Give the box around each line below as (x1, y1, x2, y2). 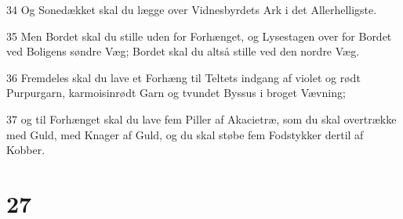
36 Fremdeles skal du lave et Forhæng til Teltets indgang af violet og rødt (6, 69, 361, 85)
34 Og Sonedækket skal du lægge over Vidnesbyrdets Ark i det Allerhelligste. (6, 2, 377, 17)
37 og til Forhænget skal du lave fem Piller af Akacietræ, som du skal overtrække (6, 110, 397, 127)
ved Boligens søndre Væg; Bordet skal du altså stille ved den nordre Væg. (6, 43, 360, 59)
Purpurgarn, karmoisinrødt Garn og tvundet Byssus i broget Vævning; (6, 84, 346, 101)
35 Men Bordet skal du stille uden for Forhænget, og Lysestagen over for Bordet (6, 27, 392, 44)
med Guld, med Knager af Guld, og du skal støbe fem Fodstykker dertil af (6, 126, 364, 142)
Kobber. (6, 142, 45, 158)
